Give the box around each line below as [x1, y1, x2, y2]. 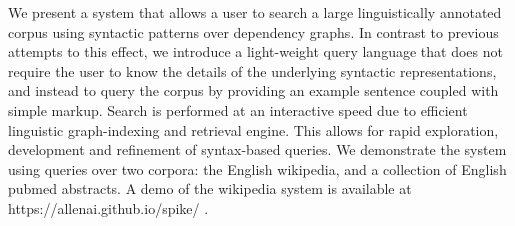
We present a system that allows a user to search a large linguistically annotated [8, 2, 502, 22]
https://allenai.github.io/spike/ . [8, 197, 209, 218]
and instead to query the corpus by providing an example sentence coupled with [8, 80, 499, 101]
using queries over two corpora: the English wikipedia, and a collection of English [8, 158, 507, 179]
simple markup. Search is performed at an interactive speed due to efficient [8, 99, 468, 120]
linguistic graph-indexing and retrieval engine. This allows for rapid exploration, [8, 119, 499, 140]
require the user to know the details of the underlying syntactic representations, [8, 60, 497, 81]
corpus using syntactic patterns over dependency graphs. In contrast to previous [8, 21, 499, 42]
